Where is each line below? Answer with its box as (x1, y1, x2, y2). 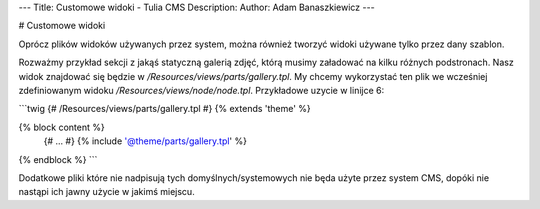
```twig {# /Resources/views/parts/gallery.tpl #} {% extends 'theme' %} (18, 103, 312, 115)
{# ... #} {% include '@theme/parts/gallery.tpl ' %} (43, 135, 247, 147)
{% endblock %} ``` (18, 153, 98, 165)
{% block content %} (18, 121, 105, 133)
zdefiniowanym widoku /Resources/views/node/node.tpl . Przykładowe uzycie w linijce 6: (18, 84, 385, 96)
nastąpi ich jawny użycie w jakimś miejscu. (18, 186, 195, 198)
